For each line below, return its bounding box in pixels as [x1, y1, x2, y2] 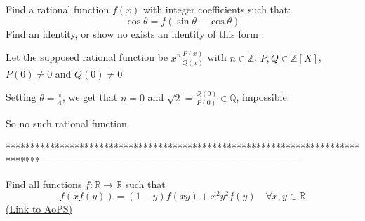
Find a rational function [6, 2, 109, 16]
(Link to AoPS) [6, 201, 72, 216]
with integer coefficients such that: [142, 2, 291, 16]
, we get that [62, 90, 118, 104]
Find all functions [6, 176, 82, 191]
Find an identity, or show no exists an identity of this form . [6, 26, 265, 41]
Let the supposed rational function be [6, 50, 168, 64]
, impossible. [236, 90, 290, 104]
